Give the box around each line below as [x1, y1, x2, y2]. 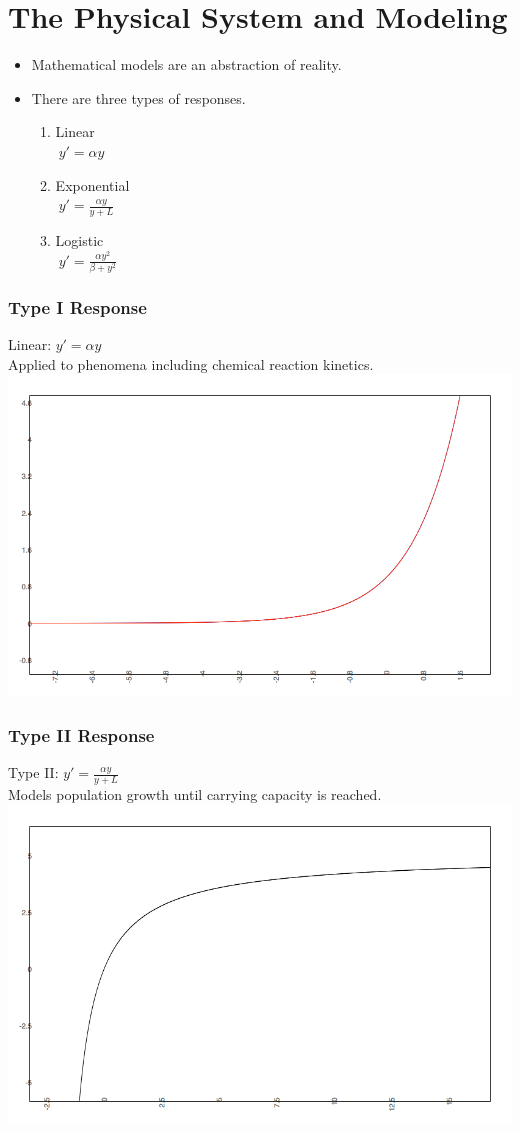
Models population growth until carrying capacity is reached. [8, 784, 382, 805]
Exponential [55, 174, 130, 195]
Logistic [55, 229, 104, 250]
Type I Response [8, 294, 147, 319]
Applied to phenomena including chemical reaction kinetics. [8, 353, 374, 374]
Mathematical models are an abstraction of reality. [31, 54, 342, 75]
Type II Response [8, 722, 155, 747]
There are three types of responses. [31, 87, 246, 108]
